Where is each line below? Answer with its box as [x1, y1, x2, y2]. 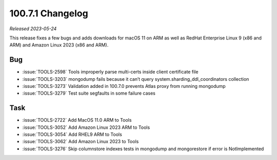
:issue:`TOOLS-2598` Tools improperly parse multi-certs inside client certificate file [22, 69, 199, 75]
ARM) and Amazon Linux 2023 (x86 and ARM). [9, 42, 109, 48]
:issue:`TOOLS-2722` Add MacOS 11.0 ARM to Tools [22, 117, 132, 123]
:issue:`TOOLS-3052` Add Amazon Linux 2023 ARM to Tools [22, 124, 150, 130]
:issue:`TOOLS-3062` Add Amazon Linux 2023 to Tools [22, 139, 139, 145]
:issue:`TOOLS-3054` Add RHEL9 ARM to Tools [22, 131, 123, 138]
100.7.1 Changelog [9, 8, 88, 19]
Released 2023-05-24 [9, 26, 57, 32]
